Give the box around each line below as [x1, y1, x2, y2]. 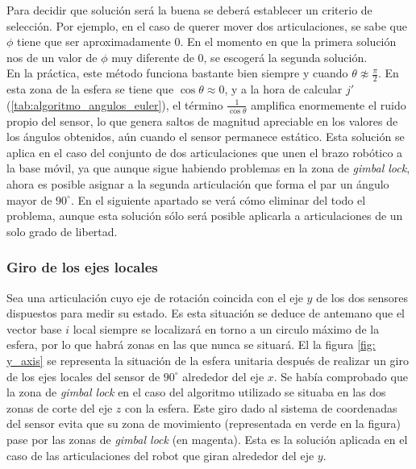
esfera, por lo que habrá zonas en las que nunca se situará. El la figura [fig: [6, 336, 376, 353]
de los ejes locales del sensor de [6, 367, 160, 384]
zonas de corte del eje [6, 399, 113, 416]
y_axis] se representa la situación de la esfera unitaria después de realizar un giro [6, 351, 409, 368]
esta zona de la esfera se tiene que [6, 81, 174, 98]
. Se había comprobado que [273, 367, 408, 384]
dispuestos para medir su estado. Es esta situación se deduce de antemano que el [6, 305, 406, 322]
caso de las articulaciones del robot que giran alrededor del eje [6, 446, 314, 463]
